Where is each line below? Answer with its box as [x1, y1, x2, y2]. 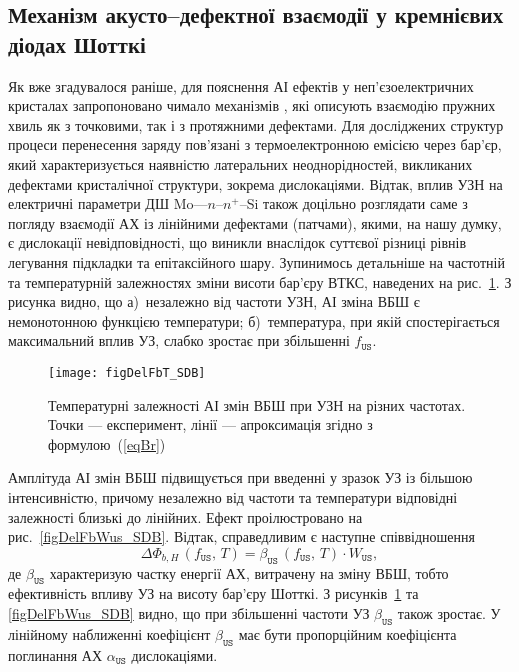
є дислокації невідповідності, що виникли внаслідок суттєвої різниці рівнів [8, 232, 467, 253]
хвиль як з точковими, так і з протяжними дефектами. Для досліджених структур [8, 114, 504, 135]
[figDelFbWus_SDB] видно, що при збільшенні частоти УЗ [8, 602, 370, 623]
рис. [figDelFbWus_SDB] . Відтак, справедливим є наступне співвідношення [8, 526, 475, 547]
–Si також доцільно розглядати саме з [239, 193, 468, 214]
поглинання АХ [8, 644, 103, 665]
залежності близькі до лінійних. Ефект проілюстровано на [8, 506, 363, 527]
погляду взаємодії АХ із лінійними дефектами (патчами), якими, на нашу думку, [8, 212, 502, 233]
